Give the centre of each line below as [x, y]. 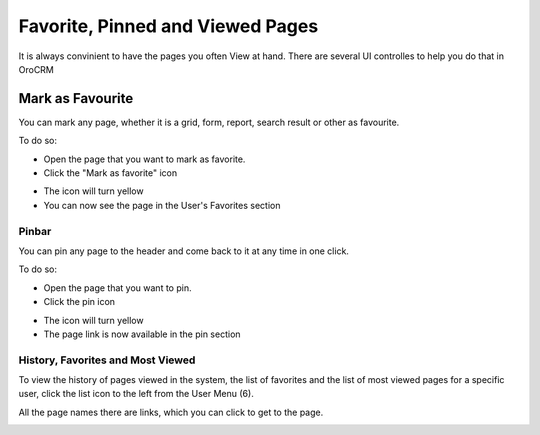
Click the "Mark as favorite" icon [110, 173]
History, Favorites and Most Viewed [107, 360]
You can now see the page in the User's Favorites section [162, 205]
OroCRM [36, 69]
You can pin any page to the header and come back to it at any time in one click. [184, 251]
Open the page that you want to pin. [117, 287]
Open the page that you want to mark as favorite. [144, 159]
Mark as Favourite [76, 98]
